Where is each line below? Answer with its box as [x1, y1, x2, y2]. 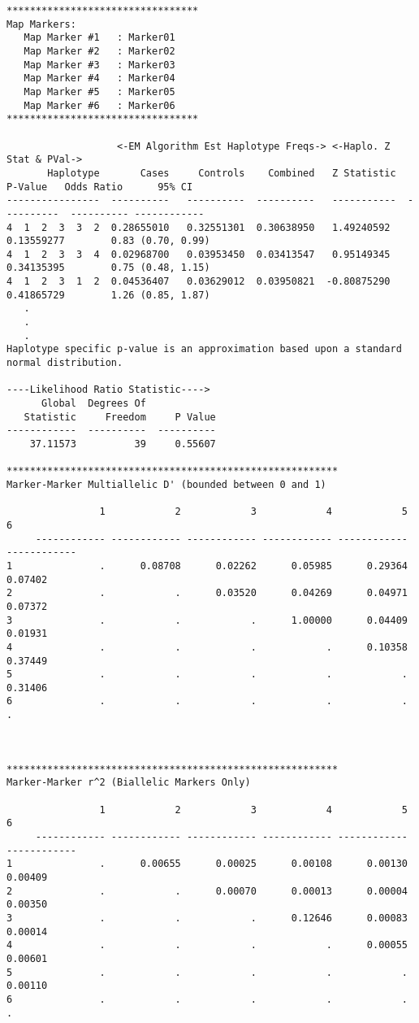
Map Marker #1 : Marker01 [24, 32, 175, 44]
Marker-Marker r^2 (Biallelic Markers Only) [6, 777, 251, 789]
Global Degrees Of [41, 398, 146, 410]
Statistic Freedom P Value [24, 411, 216, 423]
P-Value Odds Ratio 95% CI [6, 181, 193, 193]
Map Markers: [6, 18, 76, 30]
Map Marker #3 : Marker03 [24, 59, 175, 71]
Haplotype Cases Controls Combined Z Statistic [47, 167, 396, 179]
